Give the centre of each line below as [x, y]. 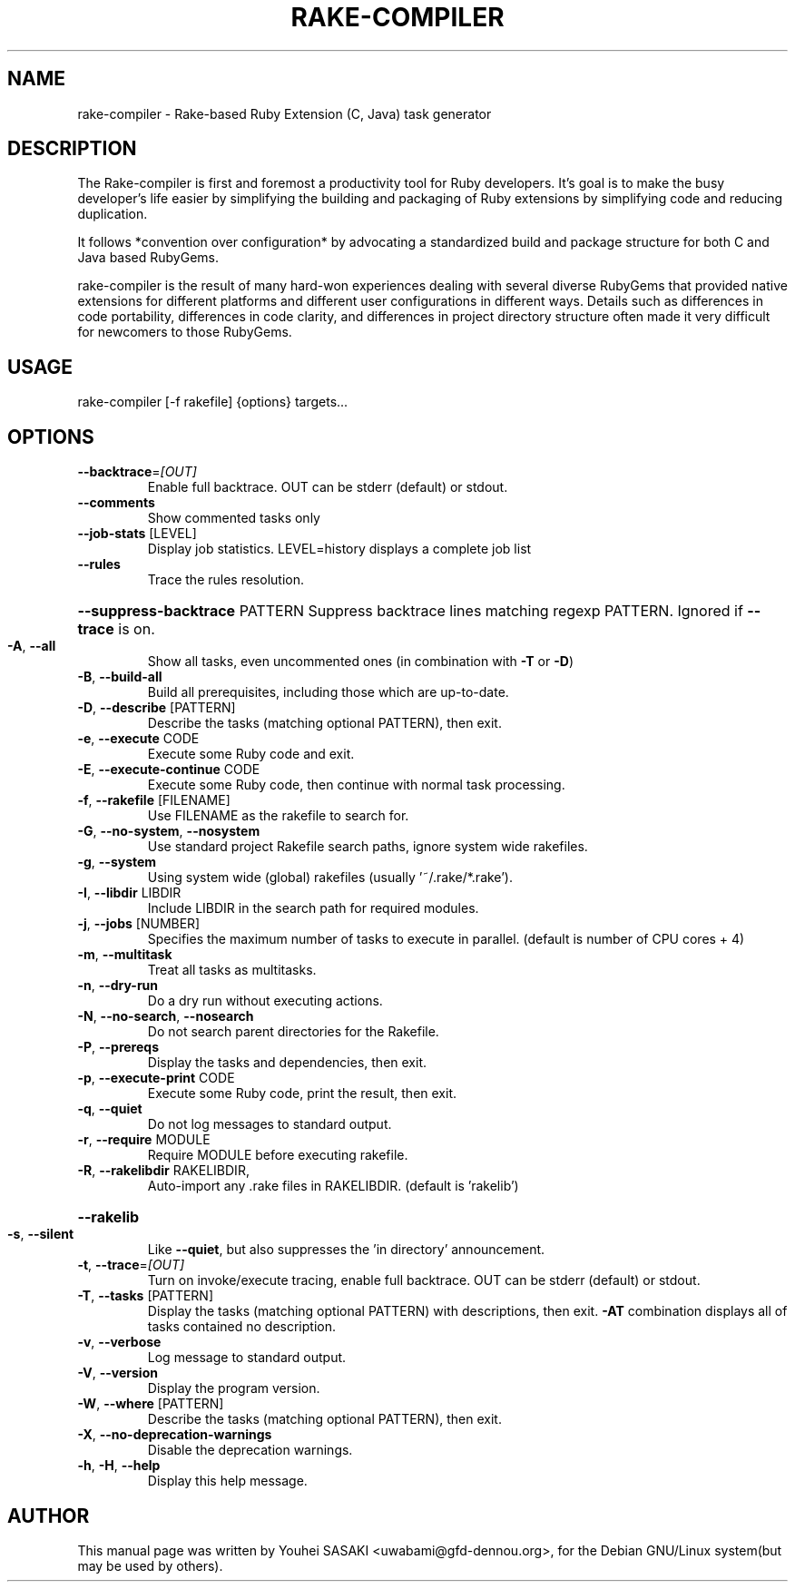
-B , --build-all [120, 677]
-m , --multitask [125, 955]
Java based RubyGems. [148, 258]
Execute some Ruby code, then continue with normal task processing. [356, 785]
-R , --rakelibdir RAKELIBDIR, [163, 1171]
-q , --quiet [110, 1109]
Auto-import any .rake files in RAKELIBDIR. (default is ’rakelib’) [333, 1186]
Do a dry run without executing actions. [265, 1001]
